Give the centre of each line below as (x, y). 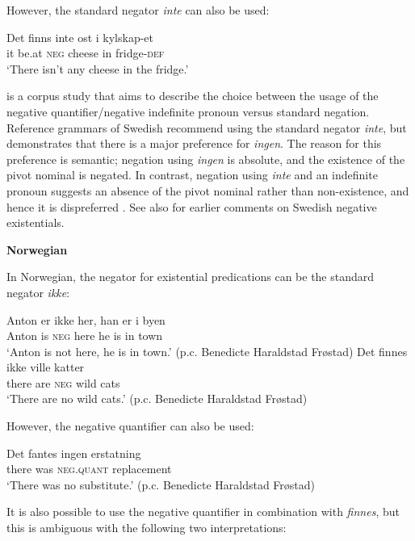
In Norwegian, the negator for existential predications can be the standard (191, 277)
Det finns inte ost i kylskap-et (80, 37)
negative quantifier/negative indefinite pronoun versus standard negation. (188, 111)
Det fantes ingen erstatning (74, 453)
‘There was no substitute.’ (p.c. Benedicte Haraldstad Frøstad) (161, 484)
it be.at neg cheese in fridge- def (86, 53)
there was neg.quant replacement (89, 469)
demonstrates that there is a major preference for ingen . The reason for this (194, 143)
